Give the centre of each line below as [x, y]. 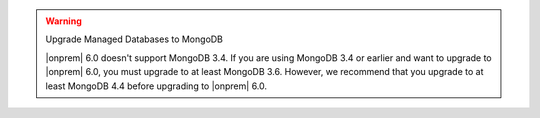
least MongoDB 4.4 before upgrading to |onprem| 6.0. [156, 86]
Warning [63, 21]
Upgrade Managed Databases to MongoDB [134, 39]
